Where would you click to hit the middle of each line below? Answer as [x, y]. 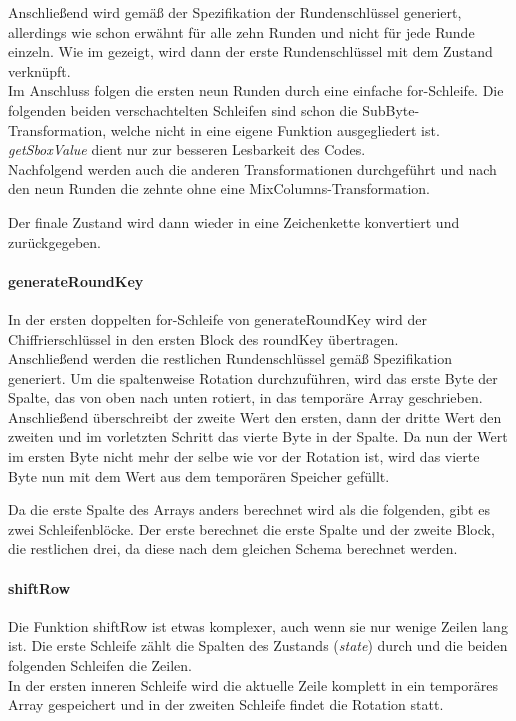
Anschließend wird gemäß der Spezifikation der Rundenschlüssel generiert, [235, 12]
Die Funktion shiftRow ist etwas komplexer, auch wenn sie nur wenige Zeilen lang [258, 625]
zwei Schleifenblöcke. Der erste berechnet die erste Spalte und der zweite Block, [251, 528]
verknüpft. [39, 70]
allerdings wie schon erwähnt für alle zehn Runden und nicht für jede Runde [241, 31]
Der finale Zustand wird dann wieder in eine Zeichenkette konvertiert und [234, 221]
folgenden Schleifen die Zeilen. [100, 665]
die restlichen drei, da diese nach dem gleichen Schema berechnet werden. [233, 548]
